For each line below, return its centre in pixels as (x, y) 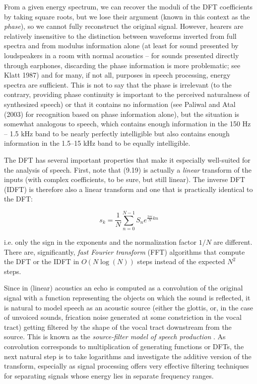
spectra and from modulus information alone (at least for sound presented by (121, 46)
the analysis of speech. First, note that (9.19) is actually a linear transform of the (128, 169)
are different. (233, 242)
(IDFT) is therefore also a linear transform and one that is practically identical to (128, 189)
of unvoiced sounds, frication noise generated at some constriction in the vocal (123, 317)
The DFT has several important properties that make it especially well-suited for (127, 159)
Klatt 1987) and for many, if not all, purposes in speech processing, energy (117, 75)
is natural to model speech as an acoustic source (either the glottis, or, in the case (128, 307)
